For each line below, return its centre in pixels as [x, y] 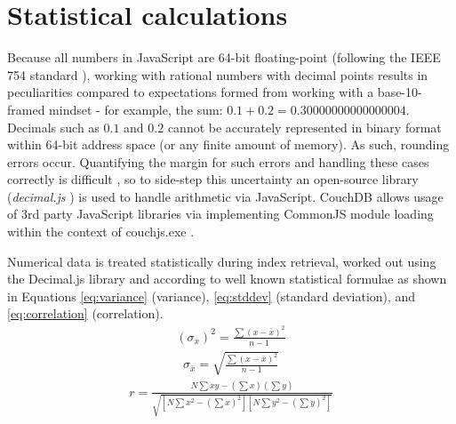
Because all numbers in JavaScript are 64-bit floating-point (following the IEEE [224, 57]
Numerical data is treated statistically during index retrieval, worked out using [222, 261]
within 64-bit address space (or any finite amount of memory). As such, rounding [228, 144]
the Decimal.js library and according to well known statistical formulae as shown [227, 279]
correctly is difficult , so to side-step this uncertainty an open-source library [213, 179]
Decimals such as [53, 127]
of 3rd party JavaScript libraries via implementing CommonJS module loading [220, 214]
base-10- [400, 92]
